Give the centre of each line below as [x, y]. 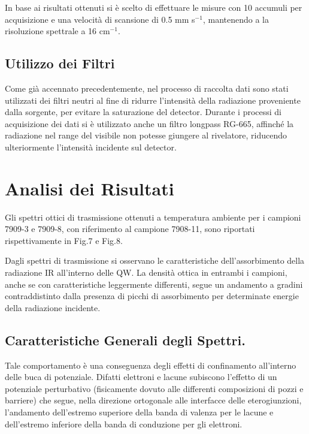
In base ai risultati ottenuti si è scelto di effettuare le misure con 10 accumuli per [154, 7]
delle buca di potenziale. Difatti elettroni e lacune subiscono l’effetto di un [141, 377]
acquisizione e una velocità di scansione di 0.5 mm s [100, 19]
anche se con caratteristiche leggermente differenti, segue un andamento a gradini [154, 284]
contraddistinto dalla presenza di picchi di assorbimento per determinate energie [152, 296]
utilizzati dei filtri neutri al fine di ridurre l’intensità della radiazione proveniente [153, 100]
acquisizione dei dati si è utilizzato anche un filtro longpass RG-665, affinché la [149, 123]
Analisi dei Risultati [90, 188]
